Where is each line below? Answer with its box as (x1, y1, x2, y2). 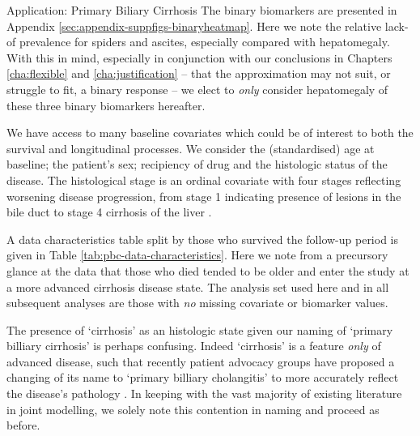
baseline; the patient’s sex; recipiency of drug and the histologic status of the (6, 156, 388, 173)
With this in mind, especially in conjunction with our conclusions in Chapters (6, 49, 392, 66)
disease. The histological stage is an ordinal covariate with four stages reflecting (6, 171, 401, 188)
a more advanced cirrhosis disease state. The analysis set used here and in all (6, 278, 389, 295)
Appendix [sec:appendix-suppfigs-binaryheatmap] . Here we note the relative (6, 17, 382, 34)
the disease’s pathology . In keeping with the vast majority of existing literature (6, 385, 402, 402)
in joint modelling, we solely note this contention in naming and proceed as (6, 400, 380, 417)
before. (6, 417, 40, 434)
